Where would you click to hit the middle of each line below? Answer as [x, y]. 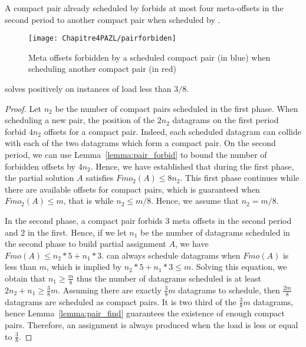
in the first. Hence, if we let [77, 232]
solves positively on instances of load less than [88, 89]
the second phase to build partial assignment [85, 244]
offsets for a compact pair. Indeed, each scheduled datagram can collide [172, 131]
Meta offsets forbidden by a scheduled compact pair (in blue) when [149, 57]
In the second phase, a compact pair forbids [84, 220]
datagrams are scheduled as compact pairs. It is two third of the [121, 301]
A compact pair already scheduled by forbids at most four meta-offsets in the [144, 8]
